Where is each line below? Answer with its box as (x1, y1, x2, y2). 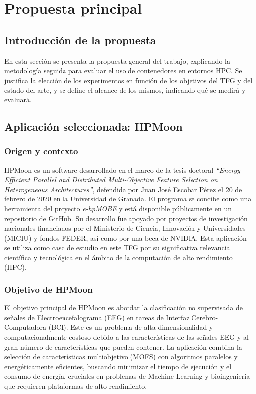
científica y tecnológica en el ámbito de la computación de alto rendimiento (4, 252, 233, 262)
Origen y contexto (4, 145, 78, 157)
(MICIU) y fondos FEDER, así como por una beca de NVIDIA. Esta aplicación (4, 232, 247, 243)
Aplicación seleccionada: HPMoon (4, 118, 183, 134)
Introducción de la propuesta (4, 32, 156, 47)
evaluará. (4, 94, 32, 104)
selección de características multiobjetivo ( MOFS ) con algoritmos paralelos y (4, 351, 238, 362)
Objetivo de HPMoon (4, 283, 93, 295)
